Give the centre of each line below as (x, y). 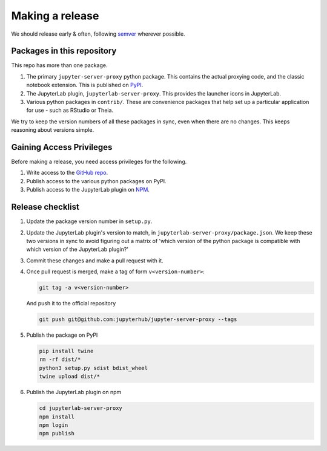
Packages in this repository (64, 51)
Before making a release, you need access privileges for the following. (99, 162)
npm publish (57, 433)
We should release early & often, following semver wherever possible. (98, 34)
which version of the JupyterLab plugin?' (78, 249)
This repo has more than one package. (59, 65)
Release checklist (45, 207)
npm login (54, 425)
